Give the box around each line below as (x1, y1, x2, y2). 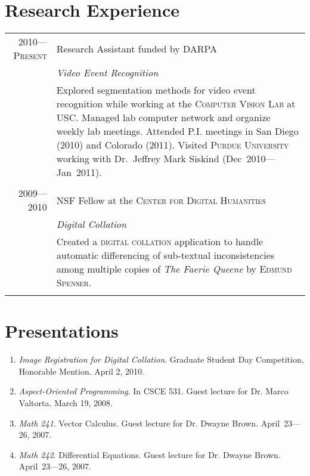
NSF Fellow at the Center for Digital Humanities (56, 193, 266, 207)
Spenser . (56, 276, 92, 290)
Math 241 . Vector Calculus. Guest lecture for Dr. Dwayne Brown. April (18, 416, 280, 429)
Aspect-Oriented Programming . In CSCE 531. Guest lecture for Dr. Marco (18, 385, 289, 397)
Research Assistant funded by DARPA (56, 41, 218, 55)
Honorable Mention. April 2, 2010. (18, 364, 144, 377)
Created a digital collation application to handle (56, 234, 263, 249)
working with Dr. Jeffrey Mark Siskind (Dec (56, 152, 242, 166)
